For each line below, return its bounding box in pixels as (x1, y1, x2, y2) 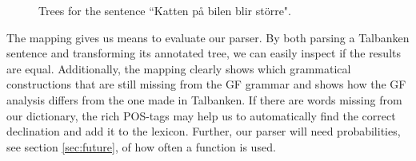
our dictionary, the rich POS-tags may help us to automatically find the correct (6, 107, 396, 124)
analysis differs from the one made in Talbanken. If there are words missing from (6, 91, 402, 108)
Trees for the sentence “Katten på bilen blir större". (38, 2, 291, 18)
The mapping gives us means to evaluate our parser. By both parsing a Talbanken (6, 29, 410, 45)
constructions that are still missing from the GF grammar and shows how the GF (6, 76, 406, 92)
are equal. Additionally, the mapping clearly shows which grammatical (6, 60, 351, 77)
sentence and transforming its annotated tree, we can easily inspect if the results (6, 45, 401, 61)
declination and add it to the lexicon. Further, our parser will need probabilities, (6, 123, 401, 139)
